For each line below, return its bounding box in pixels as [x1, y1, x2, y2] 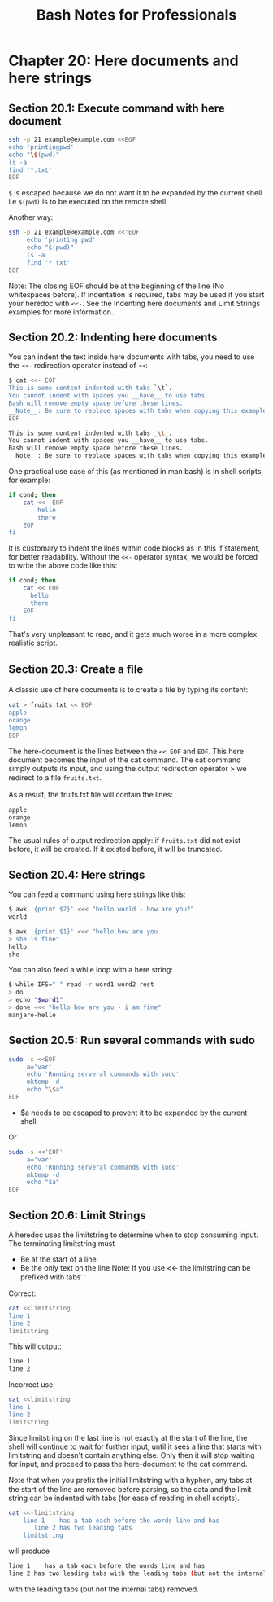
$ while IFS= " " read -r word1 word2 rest [8, 981, 154, 989]
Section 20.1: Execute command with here [8, 101, 225, 115]
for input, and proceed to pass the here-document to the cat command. [8, 1459, 248, 1468]
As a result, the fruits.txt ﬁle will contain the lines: [8, 789, 173, 799]
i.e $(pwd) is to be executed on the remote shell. [8, 197, 168, 207]
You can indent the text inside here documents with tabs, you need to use [8, 352, 255, 362]
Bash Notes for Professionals [36, 6, 237, 24]
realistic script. [8, 638, 58, 647]
